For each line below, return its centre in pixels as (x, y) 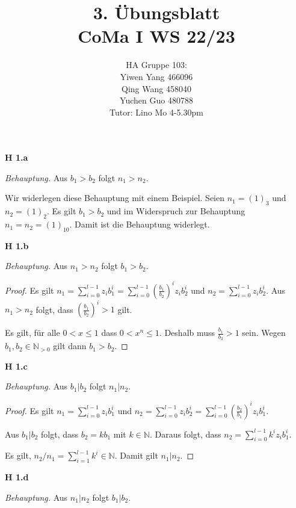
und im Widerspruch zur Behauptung (176, 211)
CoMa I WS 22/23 (156, 36)
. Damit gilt (136, 455)
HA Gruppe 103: (156, 65)
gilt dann (70, 346)
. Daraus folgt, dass (185, 434)
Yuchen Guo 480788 (156, 100)
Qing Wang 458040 (156, 88)
